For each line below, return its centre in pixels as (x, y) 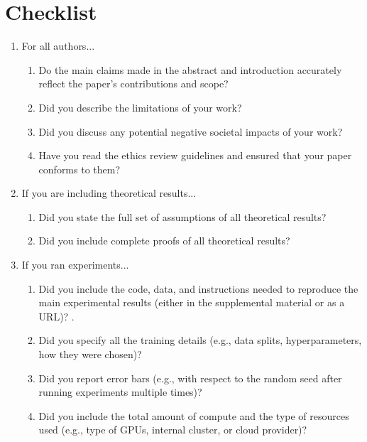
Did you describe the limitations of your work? (140, 107)
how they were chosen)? (90, 354)
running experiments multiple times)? (120, 392)
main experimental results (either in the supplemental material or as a (192, 302)
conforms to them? (80, 169)
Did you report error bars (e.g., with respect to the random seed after (190, 378)
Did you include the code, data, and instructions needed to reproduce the (198, 288)
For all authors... (58, 46)
